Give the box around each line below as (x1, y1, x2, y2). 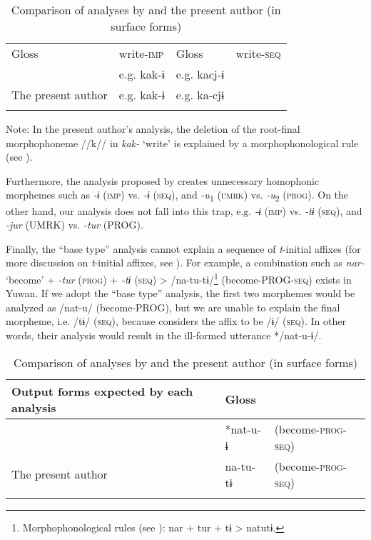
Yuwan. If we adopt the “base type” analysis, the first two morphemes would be (6, 286, 355, 301)
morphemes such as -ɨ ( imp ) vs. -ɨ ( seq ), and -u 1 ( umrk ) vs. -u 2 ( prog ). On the (6, 187, 349, 204)
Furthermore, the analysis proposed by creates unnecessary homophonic (6, 173, 320, 188)
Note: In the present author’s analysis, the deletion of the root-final (6, 121, 300, 136)
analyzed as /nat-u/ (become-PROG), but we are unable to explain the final (6, 299, 340, 314)
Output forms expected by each (11, 382, 193, 399)
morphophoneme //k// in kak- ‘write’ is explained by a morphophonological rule (6, 135, 359, 150)
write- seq (235, 45, 281, 61)
